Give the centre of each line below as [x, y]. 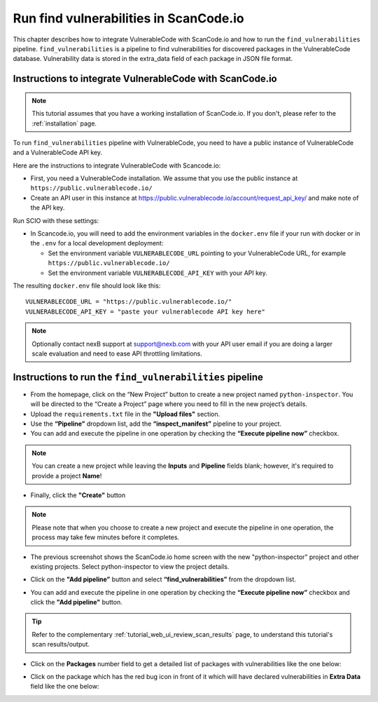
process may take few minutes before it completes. [106, 537]
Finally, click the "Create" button [78, 495]
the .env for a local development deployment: [97, 243]
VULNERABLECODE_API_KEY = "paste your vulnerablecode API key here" [145, 311]
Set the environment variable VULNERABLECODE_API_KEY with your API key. [157, 273]
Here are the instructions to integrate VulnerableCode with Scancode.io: [117, 166]
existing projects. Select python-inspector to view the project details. [130, 566]
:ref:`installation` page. [64, 123]
